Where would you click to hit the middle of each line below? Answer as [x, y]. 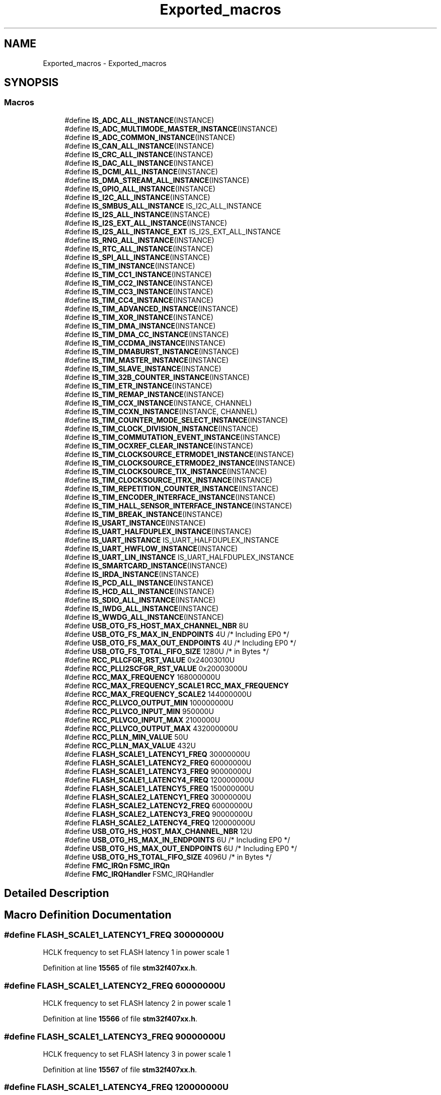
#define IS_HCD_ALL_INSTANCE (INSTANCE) [139, 591]
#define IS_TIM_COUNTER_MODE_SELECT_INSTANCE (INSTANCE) [176, 420]
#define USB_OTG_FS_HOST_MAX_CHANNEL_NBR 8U [157, 625]
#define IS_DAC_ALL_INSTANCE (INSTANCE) [139, 163]
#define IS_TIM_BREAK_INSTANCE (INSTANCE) [144, 514]
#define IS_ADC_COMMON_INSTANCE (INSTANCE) [150, 137]
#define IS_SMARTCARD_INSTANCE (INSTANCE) [146, 565]
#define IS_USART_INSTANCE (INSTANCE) [135, 523]
